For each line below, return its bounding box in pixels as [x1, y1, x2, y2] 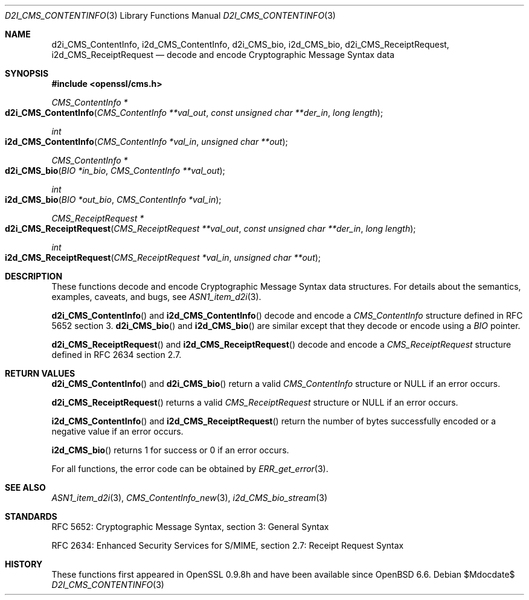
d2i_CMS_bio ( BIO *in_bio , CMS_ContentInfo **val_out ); [5, 165, 225, 176]
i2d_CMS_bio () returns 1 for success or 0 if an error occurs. [51, 445, 289, 455]
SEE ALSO [5, 482, 46, 493]
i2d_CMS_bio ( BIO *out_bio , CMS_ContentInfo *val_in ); [5, 194, 222, 205]
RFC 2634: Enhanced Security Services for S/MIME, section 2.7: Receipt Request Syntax [51, 540, 404, 551]
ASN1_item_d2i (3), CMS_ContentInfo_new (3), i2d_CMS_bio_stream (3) [51, 493, 328, 503]
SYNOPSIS [5, 68, 49, 78]
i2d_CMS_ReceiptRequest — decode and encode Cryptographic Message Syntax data [51, 49, 395, 60]
